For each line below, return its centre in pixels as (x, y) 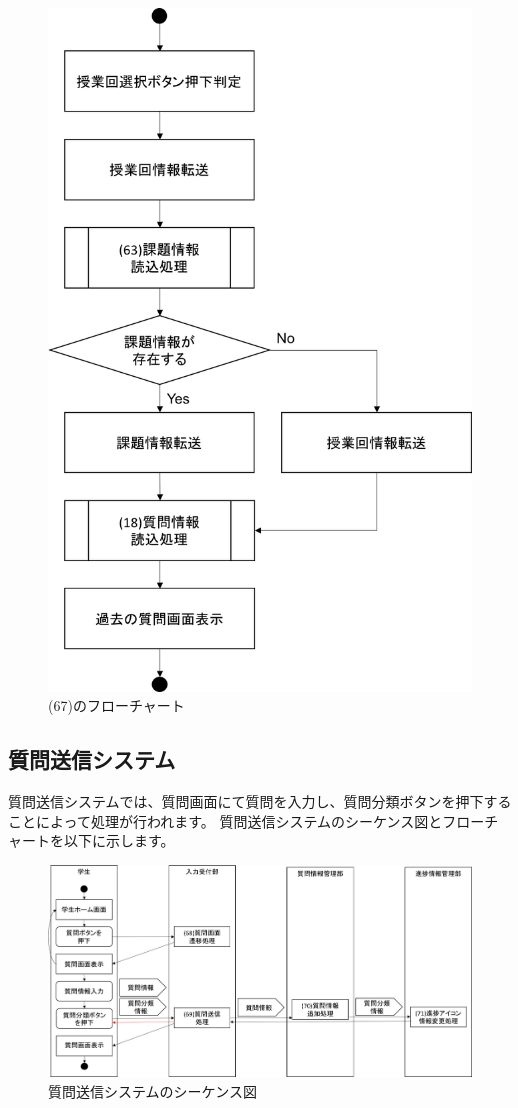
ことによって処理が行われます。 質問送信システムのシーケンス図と (225, 820)
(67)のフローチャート (116, 705)
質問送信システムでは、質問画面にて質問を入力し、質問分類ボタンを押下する (260, 801)
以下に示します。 (119, 840)
